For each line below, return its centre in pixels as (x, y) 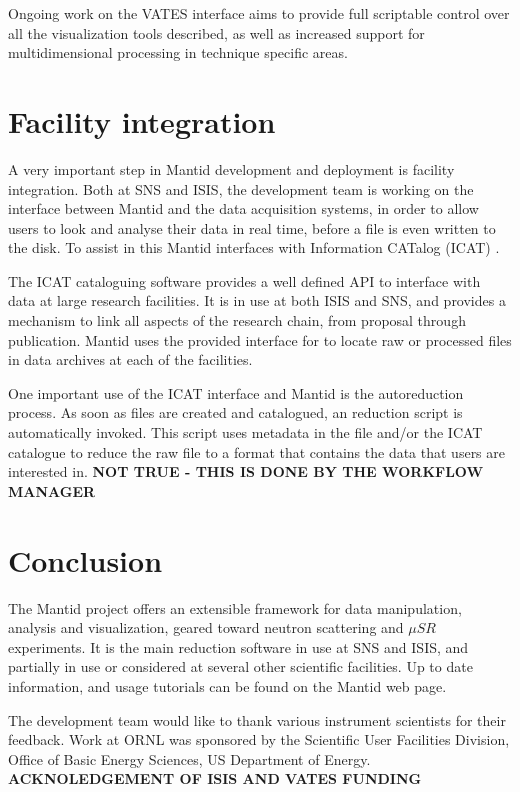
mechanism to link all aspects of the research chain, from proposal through (237, 320)
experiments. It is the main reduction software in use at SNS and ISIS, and (238, 646)
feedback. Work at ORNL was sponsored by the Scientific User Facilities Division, (259, 739)
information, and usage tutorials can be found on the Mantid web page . (227, 685)
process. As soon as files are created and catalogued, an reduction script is (235, 412)
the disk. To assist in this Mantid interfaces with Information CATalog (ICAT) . (254, 247)
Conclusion (85, 559)
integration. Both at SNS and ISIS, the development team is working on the (241, 188)
